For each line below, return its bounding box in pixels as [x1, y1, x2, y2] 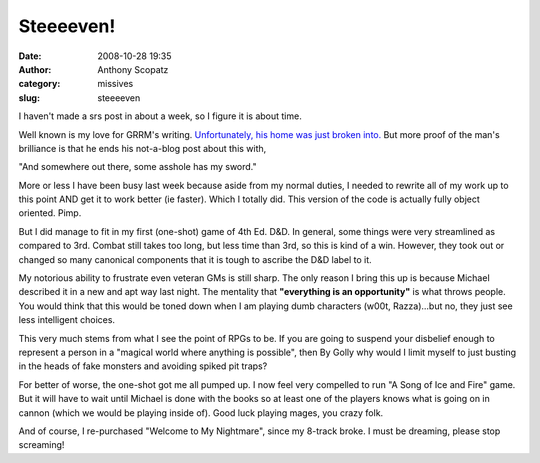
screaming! [18, 439, 65, 451]
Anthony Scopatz [97, 63, 169, 75]
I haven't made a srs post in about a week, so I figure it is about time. [18, 110, 302, 122]
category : [18, 78, 61, 90]
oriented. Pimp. [18, 207, 82, 219]
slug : [18, 91, 40, 104]
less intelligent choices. [18, 314, 115, 326]
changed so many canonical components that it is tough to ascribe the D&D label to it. [18, 253, 372, 265]
